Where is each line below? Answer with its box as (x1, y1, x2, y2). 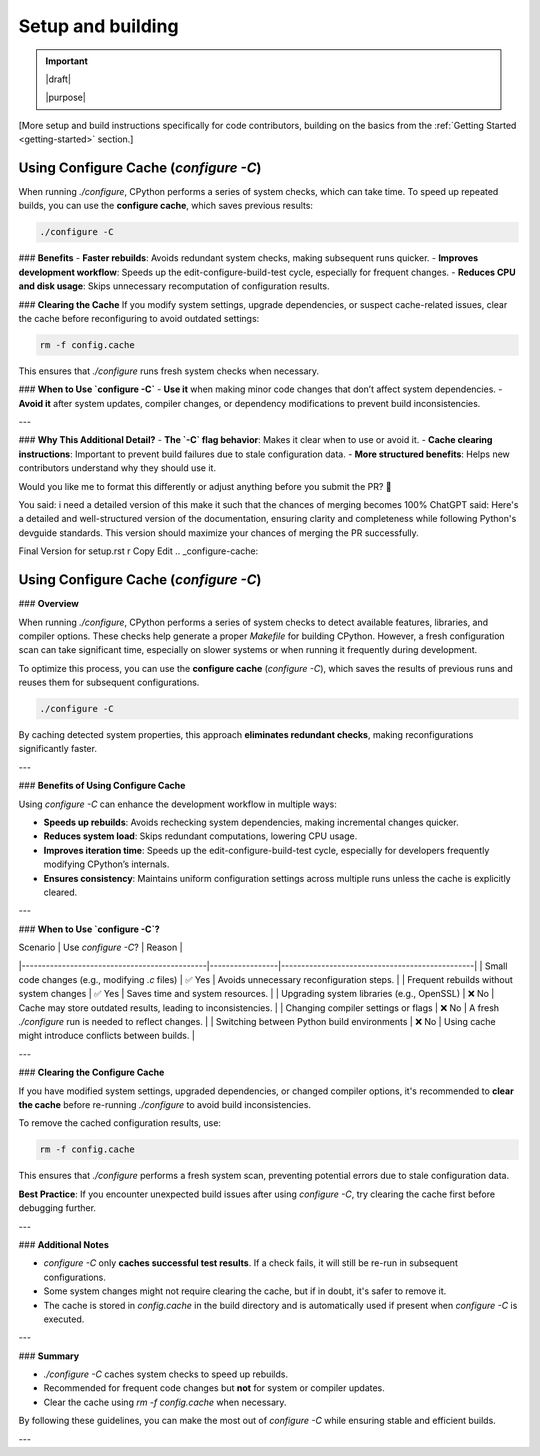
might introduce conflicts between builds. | (18, 1030, 195, 1042)
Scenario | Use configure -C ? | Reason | (18, 941, 184, 954)
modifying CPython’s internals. (43, 858, 170, 870)
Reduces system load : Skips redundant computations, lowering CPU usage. (43, 830, 358, 842)
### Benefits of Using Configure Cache (18, 780, 186, 792)
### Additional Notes (18, 1238, 110, 1250)
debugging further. (18, 1202, 97, 1214)
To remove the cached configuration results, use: (18, 1117, 222, 1129)
